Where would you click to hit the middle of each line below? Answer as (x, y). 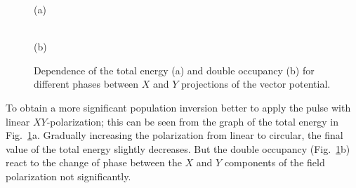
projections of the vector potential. (256, 84)
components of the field (275, 162)
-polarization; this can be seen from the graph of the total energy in (192, 121)
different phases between (86, 84)
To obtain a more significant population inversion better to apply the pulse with (178, 107)
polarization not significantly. (68, 176)
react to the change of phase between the (94, 162)
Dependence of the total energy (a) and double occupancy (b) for (174, 70)
